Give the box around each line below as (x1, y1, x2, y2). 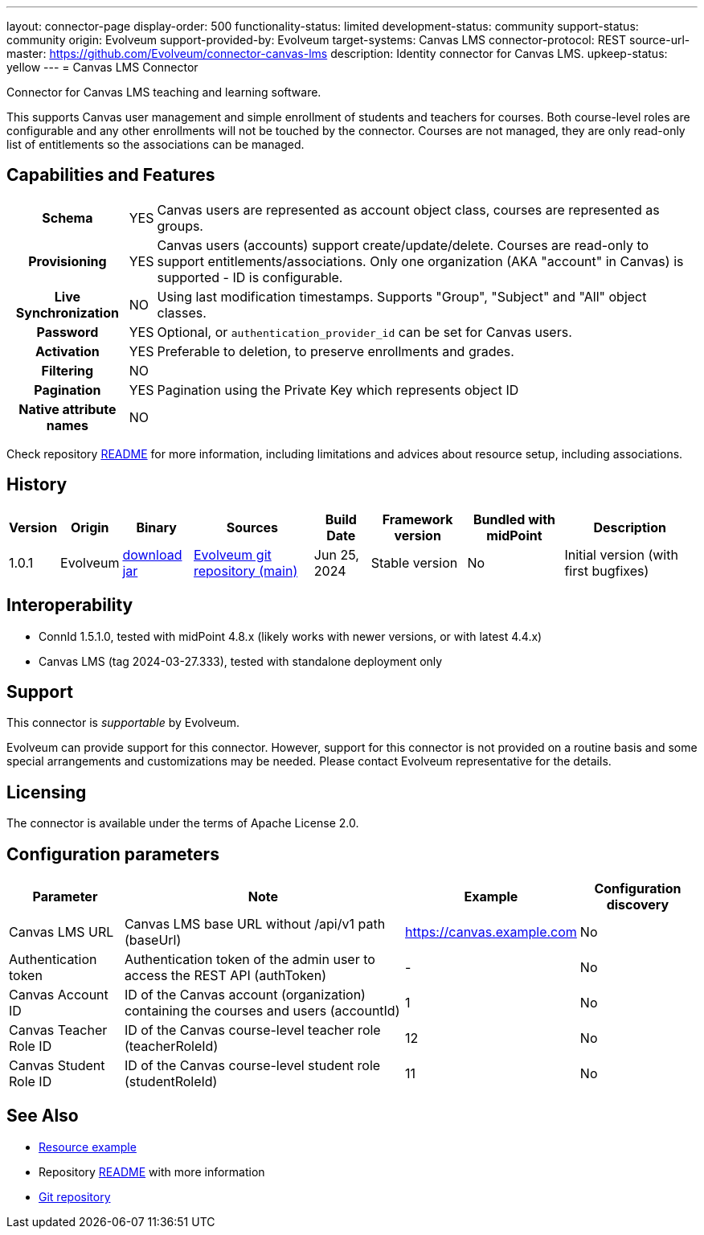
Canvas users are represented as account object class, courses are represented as (157, 201, 660, 218)
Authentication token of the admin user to (124, 951, 375, 968)
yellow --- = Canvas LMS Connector (6, 60, 199, 74)
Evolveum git (193, 546, 272, 563)
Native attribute (18, 400, 117, 417)
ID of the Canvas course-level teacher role (124, 1022, 381, 1039)
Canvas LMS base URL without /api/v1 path (124, 916, 386, 933)
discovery (606, 897, 669, 913)
